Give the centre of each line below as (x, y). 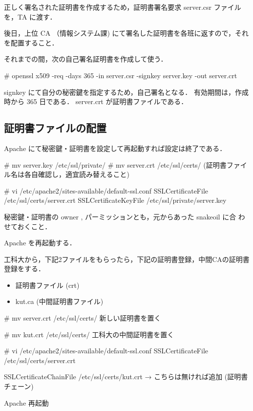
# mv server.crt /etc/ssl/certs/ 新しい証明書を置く (83, 318)
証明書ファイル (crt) (47, 285)
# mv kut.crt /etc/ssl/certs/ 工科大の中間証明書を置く (89, 334)
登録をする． (24, 269)
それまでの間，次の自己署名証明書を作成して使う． (86, 59)
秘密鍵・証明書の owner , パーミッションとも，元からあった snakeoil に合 (120, 216)
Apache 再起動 (26, 402)
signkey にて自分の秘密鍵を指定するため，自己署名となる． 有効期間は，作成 (126, 92)
